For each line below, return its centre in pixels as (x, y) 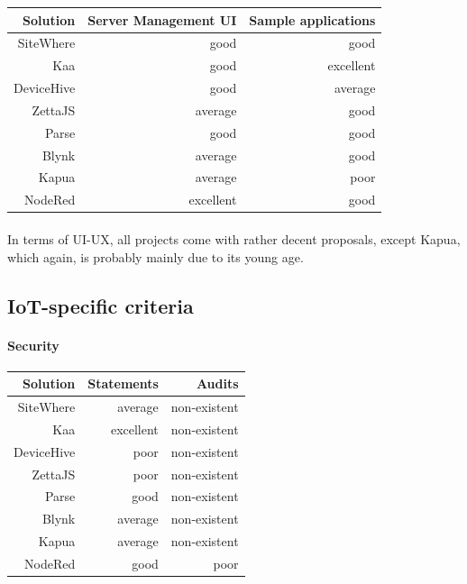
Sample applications (312, 19)
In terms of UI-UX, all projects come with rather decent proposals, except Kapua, (234, 238)
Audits (217, 383)
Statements (123, 383)
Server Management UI (162, 19)
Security (33, 345)
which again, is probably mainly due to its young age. (156, 256)
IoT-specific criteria (101, 305)
